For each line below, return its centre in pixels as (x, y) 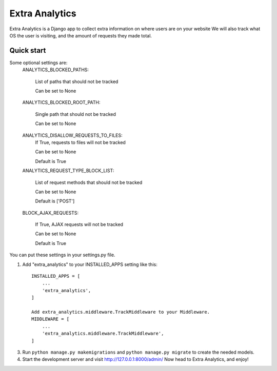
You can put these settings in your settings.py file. (62, 255)
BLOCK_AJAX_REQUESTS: (51, 213)
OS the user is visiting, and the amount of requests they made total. (81, 35)
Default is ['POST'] (55, 201)
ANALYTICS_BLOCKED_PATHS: (56, 70)
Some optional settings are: (38, 63)
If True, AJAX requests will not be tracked (79, 224)
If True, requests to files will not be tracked (80, 142)
